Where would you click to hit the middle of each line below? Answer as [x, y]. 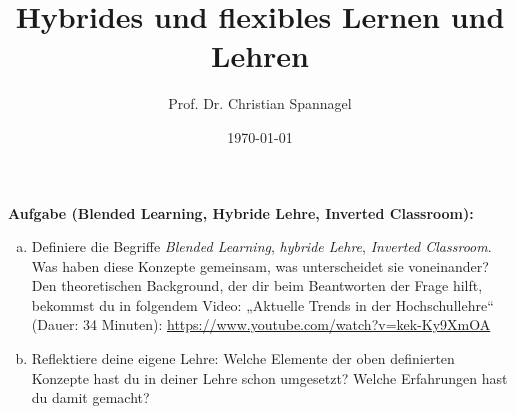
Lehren [260, 55]
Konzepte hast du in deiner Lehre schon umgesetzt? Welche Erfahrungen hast [269, 377]
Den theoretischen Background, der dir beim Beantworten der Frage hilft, [257, 285]
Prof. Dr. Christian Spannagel [260, 103]
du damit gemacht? [90, 397]
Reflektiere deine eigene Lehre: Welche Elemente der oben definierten [243, 358]
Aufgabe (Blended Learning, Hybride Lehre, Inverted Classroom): [241, 212]
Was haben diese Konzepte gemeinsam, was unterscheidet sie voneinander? [260, 265]
